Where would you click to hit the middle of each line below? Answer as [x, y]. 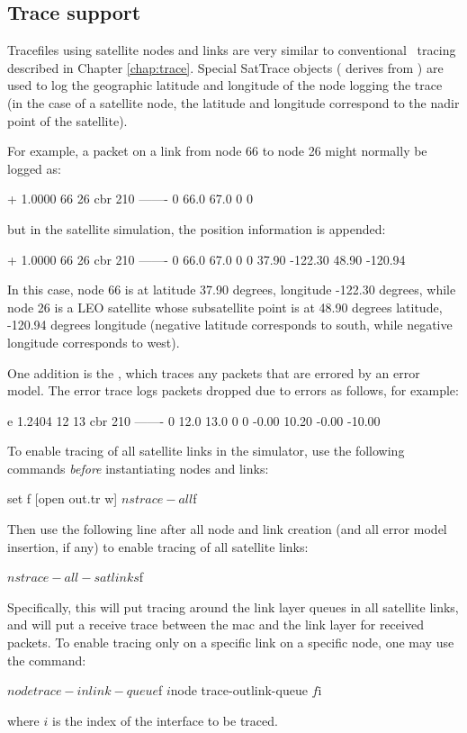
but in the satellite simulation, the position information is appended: [197, 228]
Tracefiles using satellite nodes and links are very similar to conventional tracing [232, 50]
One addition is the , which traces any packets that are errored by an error [214, 372]
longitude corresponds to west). [94, 342]
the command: [47, 660]
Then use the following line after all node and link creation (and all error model [227, 529]
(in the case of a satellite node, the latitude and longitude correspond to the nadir [233, 102]
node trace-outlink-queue [239, 690]
